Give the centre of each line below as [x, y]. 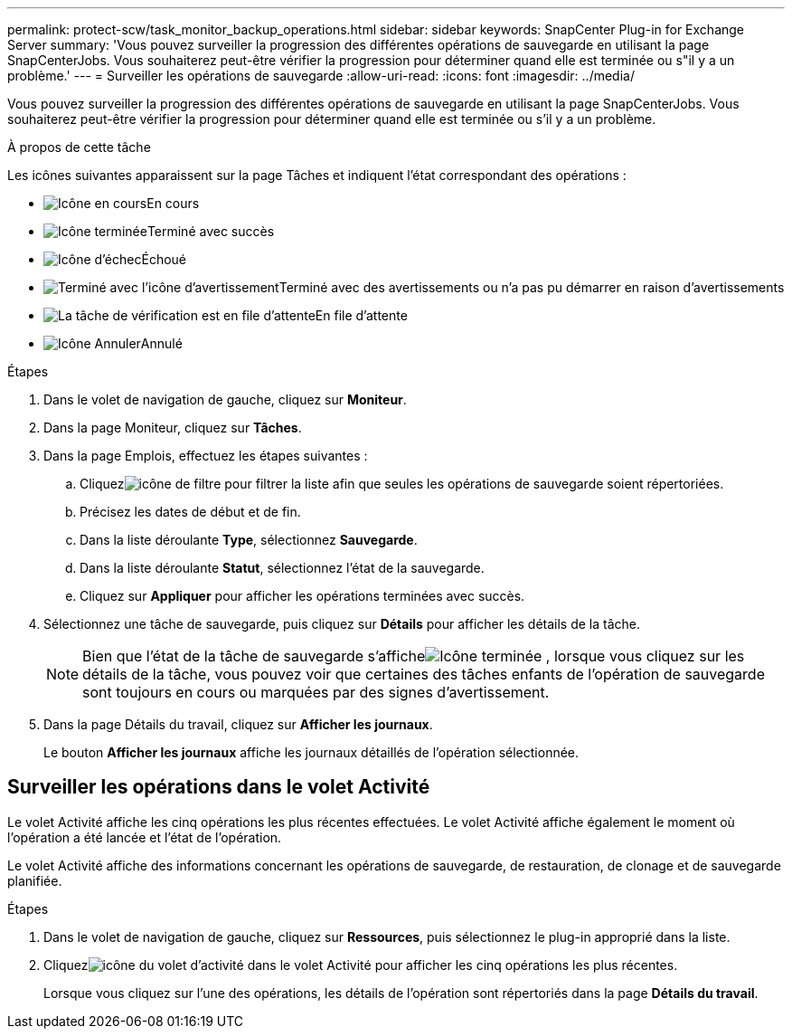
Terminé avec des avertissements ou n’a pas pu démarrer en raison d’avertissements [532, 287]
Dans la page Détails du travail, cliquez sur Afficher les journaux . [238, 724]
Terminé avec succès [211, 231]
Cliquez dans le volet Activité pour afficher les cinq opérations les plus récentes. [361, 965]
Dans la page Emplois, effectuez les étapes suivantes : [206, 456]
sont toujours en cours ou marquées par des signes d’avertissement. [316, 692]
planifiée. [35, 880]
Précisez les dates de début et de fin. [190, 512]
